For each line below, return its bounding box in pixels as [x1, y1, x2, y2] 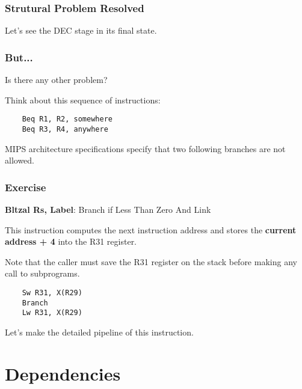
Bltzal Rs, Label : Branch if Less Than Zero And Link [5, 203, 211, 215]
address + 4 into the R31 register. [5, 235, 137, 248]
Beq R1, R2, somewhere [22, 115, 112, 124]
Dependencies [5, 361, 121, 385]
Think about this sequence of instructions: [5, 93, 161, 106]
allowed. [5, 154, 34, 167]
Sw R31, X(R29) [22, 288, 82, 297]
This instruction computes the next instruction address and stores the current [5, 223, 297, 236]
